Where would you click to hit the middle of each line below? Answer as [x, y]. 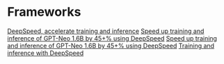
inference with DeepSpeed [46, 53]
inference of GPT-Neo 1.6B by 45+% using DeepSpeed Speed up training [112, 38]
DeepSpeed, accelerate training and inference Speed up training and [106, 31]
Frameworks [44, 12]
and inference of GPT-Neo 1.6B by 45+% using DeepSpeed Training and [111, 45]
